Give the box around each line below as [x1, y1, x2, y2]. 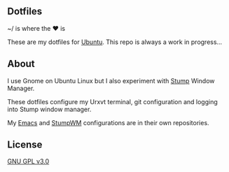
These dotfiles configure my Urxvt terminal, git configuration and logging [7, 97, 218, 106]
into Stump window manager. [7, 105, 92, 113]
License [7, 139, 43, 151]
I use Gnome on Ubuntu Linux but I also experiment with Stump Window [7, 76, 215, 85]
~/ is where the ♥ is [7, 24, 65, 32]
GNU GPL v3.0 [7, 157, 50, 166]
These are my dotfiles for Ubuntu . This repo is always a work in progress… [7, 38, 223, 46]
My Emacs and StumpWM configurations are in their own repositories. [7, 118, 209, 127]
